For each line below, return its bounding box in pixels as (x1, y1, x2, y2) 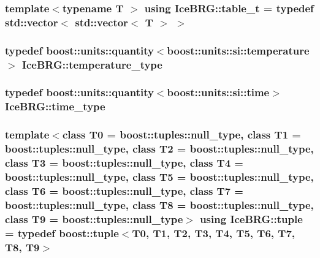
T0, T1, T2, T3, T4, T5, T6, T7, (132, 225, 295, 240)
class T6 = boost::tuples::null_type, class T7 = (5, 183, 243, 198)
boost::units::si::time (167, 85, 270, 100)
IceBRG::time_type (5, 99, 105, 114)
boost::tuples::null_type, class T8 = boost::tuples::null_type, (5, 197, 314, 212)
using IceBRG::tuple (200, 211, 303, 226)
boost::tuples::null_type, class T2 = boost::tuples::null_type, (5, 141, 314, 156)
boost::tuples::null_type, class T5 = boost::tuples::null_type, (5, 169, 314, 184)
